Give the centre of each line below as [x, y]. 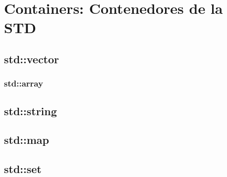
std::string [30, 111]
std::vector [32, 59]
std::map [27, 140]
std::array [24, 83]
